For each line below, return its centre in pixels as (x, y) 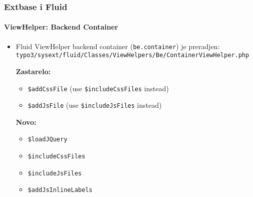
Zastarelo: (33, 71)
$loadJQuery (48, 140)
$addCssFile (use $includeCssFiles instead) (98, 88)
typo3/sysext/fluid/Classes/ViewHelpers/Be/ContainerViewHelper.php (133, 55)
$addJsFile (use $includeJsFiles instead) (95, 105)
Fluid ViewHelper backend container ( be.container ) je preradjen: (118, 46)
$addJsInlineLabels (60, 190)
